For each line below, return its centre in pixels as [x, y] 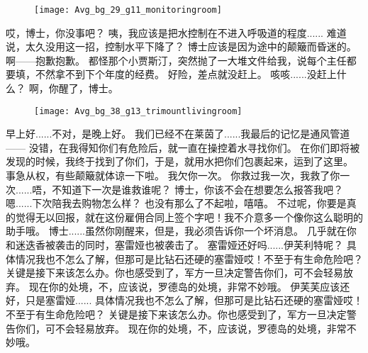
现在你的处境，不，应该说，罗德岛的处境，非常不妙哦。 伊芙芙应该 [184, 286]
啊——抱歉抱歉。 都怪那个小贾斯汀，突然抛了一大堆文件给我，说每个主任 [176, 60]
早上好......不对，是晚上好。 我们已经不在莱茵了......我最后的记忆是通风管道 [178, 134]
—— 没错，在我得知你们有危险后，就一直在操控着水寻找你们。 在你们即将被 [183, 147]
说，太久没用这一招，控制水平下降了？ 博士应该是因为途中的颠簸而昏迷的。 [181, 46]
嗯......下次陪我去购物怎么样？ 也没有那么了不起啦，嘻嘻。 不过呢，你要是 [176, 203]
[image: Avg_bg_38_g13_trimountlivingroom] [138, 111]
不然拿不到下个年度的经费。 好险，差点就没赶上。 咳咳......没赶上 [186, 74]
